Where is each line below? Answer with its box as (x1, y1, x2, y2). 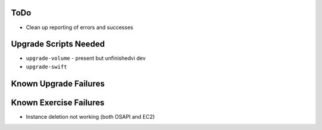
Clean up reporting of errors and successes (26, 24, 134, 31)
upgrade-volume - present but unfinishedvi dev (26, 55, 146, 62)
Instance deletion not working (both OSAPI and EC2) (26, 113, 155, 120)
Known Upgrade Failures (11, 78, 105, 88)
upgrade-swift (26, 63, 67, 70)
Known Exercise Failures (11, 97, 104, 107)
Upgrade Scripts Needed (11, 39, 106, 49)
